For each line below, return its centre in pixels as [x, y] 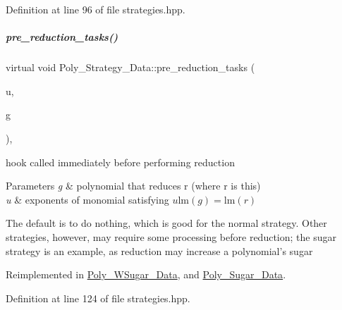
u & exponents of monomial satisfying [87, 199]
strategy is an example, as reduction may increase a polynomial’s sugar [159, 250]
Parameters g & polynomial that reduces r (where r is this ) [133, 186]
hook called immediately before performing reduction [120, 162]
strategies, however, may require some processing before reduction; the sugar [171, 236]
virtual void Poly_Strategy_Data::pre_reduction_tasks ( [130, 67]
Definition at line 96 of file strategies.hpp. [96, 9]
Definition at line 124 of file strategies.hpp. [98, 298]
